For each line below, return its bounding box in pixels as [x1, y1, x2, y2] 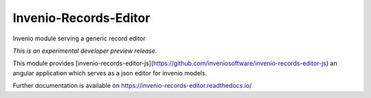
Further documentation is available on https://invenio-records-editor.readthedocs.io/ [12, 82, 252, 90]
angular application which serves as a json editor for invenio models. [12, 69, 207, 77]
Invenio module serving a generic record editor [12, 34, 146, 42]
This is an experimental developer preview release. [12, 47, 157, 55]
